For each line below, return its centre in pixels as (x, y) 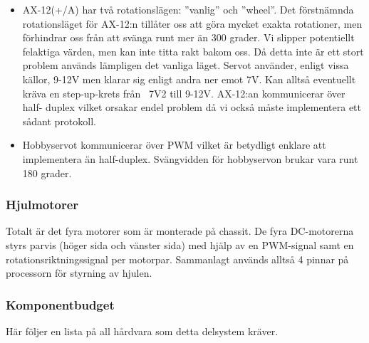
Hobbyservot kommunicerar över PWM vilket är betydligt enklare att (174, 145)
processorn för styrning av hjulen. (79, 273)
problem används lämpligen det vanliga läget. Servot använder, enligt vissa (186, 65)
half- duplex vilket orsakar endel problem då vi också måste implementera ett (192, 107)
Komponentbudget (60, 304)
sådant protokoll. (59, 121)
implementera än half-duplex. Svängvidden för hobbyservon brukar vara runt (190, 158)
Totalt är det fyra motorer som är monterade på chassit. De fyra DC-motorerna (180, 231)
